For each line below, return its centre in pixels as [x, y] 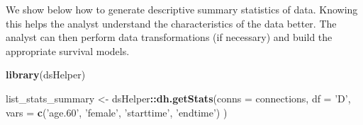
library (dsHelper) [46, 75]
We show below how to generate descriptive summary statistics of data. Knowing [182, 9]
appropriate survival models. [68, 50]
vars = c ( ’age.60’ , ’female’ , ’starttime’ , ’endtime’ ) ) [117, 112]
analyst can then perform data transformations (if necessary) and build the [169, 37]
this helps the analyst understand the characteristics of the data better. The [171, 23]
